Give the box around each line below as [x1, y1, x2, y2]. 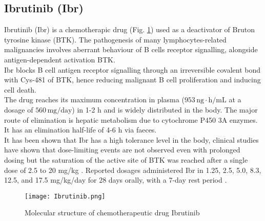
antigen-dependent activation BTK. [4, 54, 115, 64]
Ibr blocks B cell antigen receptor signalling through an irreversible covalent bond [4, 64, 261, 75]
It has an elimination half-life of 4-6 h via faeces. [4, 124, 157, 135]
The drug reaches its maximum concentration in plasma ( [4, 94, 185, 105]
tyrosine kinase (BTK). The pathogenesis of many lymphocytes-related [4, 34, 227, 45]
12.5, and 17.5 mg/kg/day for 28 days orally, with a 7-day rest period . [4, 174, 227, 185]
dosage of [4, 104, 33, 115]
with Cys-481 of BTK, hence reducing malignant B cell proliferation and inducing [4, 74, 261, 85]
